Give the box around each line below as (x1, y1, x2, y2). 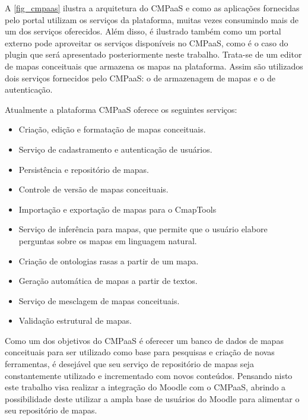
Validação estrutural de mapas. (18, 314, 132, 327)
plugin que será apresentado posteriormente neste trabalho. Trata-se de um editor (5, 48, 302, 61)
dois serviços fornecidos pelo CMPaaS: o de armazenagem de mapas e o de (5, 71, 276, 84)
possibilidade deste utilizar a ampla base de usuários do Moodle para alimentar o (5, 392, 300, 405)
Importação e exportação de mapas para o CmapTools (18, 203, 217, 215)
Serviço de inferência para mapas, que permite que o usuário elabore (18, 223, 268, 235)
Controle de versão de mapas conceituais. (18, 183, 169, 195)
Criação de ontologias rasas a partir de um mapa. (18, 254, 199, 267)
